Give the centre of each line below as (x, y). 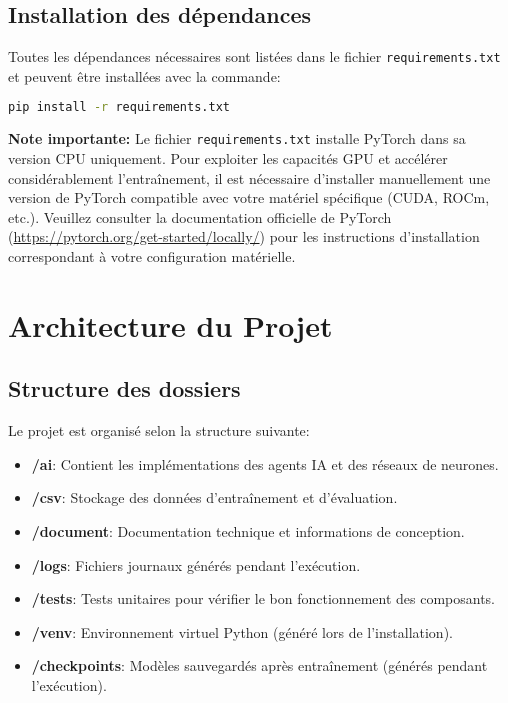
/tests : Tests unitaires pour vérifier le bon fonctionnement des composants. (263, 598)
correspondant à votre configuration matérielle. (152, 255)
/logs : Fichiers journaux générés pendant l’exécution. (196, 564)
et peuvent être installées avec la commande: (144, 75)
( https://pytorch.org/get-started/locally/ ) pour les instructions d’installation (244, 236)
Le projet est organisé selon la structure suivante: (159, 430)
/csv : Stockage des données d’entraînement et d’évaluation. (214, 497)
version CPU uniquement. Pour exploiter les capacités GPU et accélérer (228, 157)
